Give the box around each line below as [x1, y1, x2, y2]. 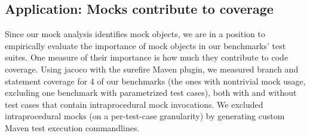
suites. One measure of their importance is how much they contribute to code [5, 51, 288, 64]
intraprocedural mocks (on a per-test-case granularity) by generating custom [5, 110, 285, 122]
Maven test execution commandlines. [5, 121, 140, 134]
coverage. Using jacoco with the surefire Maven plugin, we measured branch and [5, 62, 299, 75]
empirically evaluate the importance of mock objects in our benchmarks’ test [5, 39, 286, 52]
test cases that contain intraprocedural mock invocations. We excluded [5, 98, 263, 110]
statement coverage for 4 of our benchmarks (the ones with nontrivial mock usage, [5, 74, 306, 87]
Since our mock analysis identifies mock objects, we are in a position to [5, 28, 265, 40]
